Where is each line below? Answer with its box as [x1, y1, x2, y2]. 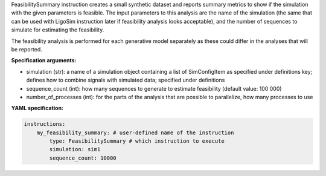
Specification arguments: [11, 57, 77, 64]
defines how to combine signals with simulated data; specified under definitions [26, 76, 225, 84]
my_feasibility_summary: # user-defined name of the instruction [36, 129, 234, 136]
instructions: [24, 121, 66, 128]
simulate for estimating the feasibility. [11, 26, 104, 33]
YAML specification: [11, 105, 63, 112]
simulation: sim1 [49, 146, 101, 153]
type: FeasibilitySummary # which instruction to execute [49, 138, 225, 145]
